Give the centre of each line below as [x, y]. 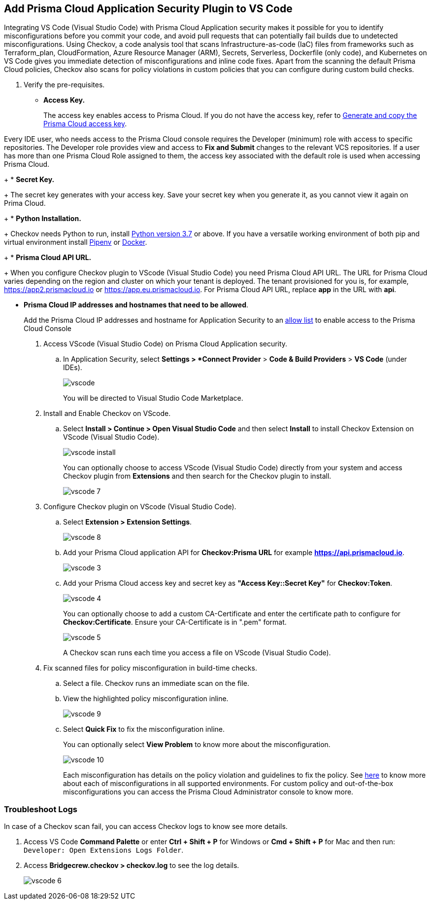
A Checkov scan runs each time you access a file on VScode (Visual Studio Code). [197, 653]
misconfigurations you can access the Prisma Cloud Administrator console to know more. [208, 792]
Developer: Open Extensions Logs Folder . [104, 850]
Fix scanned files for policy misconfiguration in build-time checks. [150, 668]
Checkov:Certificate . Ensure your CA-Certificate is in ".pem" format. [175, 622]
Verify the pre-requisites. [64, 85]
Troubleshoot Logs [41, 809]
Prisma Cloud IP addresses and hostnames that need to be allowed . [136, 305]
